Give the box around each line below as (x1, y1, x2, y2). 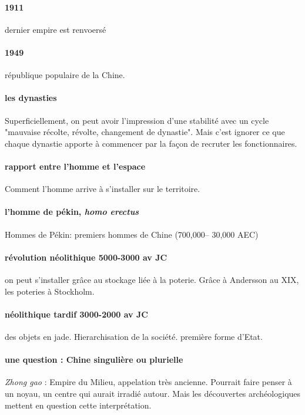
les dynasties (5, 92, 57, 104)
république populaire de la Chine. (5, 69, 125, 81)
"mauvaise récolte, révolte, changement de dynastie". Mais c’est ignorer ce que (5, 126, 285, 138)
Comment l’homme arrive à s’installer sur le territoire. (5, 183, 200, 195)
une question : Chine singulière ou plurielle (5, 353, 183, 366)
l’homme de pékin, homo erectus (5, 205, 139, 218)
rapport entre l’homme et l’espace (5, 160, 146, 172)
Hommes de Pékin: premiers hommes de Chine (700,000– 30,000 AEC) (5, 228, 259, 240)
